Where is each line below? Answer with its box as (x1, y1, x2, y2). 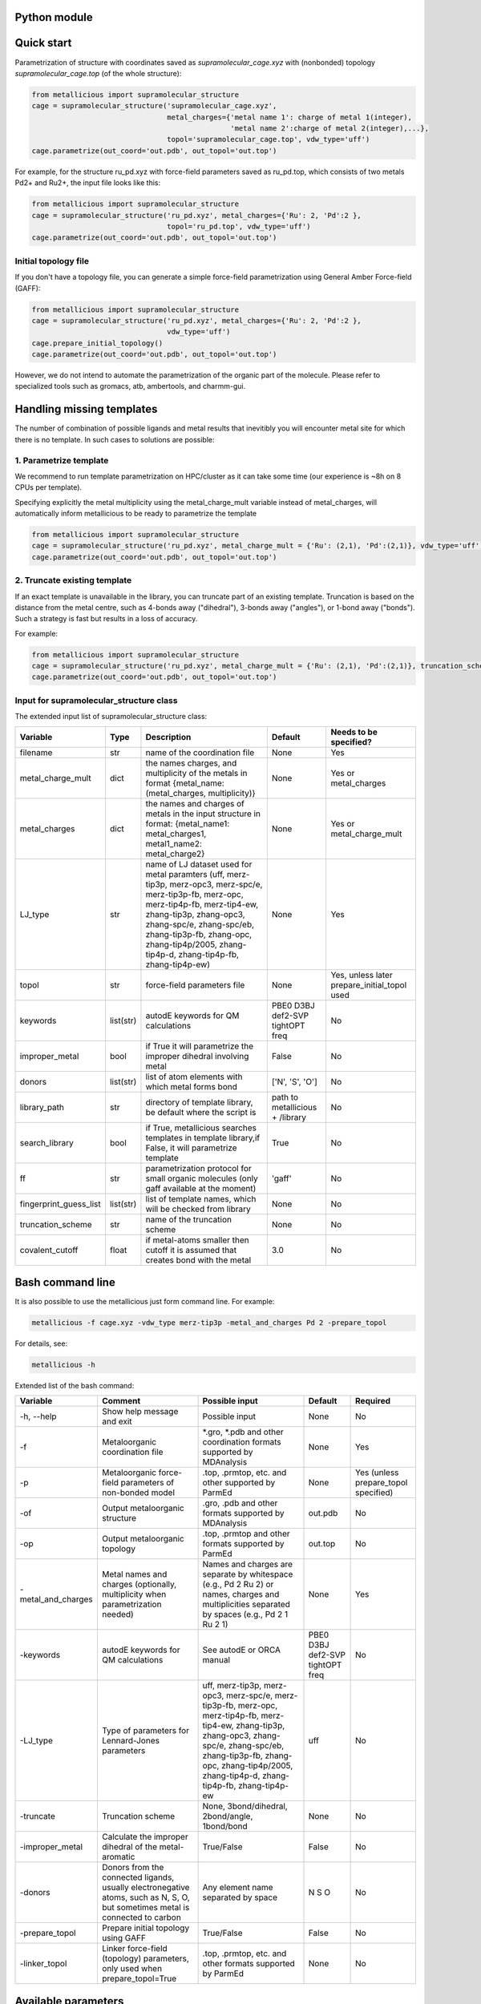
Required (355, 1396, 391, 1407)
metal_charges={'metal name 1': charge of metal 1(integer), (167, 112, 413, 122)
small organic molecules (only (145, 1173, 258, 1184)
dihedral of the (101, 1841, 158, 1852)
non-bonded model (101, 1487, 176, 1498)
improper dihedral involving (145, 1050, 249, 1061)
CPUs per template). (14, 483, 83, 492)
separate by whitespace (202, 1569, 293, 1580)
